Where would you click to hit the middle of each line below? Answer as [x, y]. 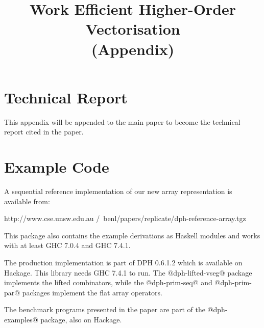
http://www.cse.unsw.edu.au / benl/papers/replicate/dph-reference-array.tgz [125, 218]
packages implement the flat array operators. [92, 292]
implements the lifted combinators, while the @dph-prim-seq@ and [108, 282]
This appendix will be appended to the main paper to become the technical [122, 121]
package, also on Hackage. [81, 319]
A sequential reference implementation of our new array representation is [118, 191]
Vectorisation [133, 29]
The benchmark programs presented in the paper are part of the [105, 309]
